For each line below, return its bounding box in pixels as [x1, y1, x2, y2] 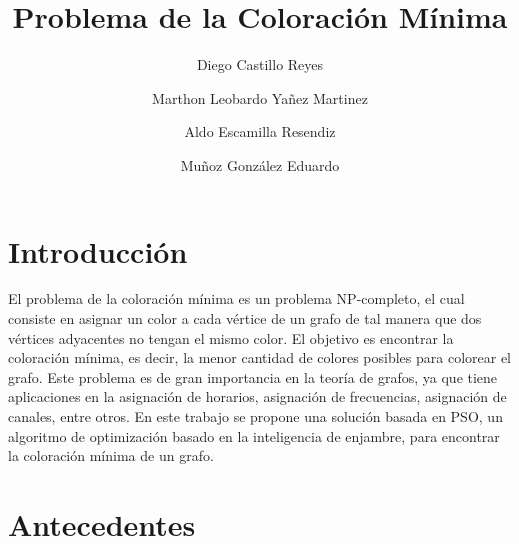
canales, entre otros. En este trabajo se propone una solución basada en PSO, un [8, 406, 503, 426]
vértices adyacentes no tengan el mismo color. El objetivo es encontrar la [8, 327, 454, 348]
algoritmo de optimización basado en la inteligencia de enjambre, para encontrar [8, 425, 500, 446]
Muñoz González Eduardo [180, 154, 340, 175]
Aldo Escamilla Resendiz [184, 121, 336, 142]
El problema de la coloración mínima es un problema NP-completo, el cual [8, 288, 465, 309]
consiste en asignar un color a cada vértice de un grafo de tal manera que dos [8, 308, 482, 329]
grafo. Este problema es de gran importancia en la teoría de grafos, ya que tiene [8, 366, 498, 387]
